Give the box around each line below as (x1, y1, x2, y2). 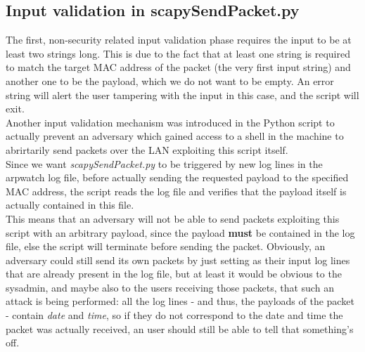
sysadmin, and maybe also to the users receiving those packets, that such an (6, 280, 334, 294)
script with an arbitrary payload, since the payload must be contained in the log (6, 225, 355, 240)
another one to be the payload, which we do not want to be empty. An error (6, 73, 334, 88)
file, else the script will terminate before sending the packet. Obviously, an (6, 239, 326, 254)
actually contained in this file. (6, 197, 134, 212)
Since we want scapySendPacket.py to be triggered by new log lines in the (6, 156, 323, 171)
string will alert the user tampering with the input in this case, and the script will (6, 87, 359, 102)
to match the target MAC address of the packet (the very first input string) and (6, 60, 351, 74)
